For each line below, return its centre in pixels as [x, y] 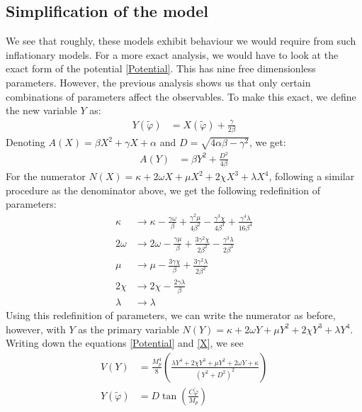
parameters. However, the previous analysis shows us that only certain [158, 82]
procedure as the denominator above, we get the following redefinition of [163, 190]
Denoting [26, 142]
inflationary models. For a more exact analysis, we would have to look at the [172, 54]
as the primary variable [129, 329]
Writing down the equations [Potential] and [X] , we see [125, 343]
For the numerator [46, 176]
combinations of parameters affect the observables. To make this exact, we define [181, 96]
